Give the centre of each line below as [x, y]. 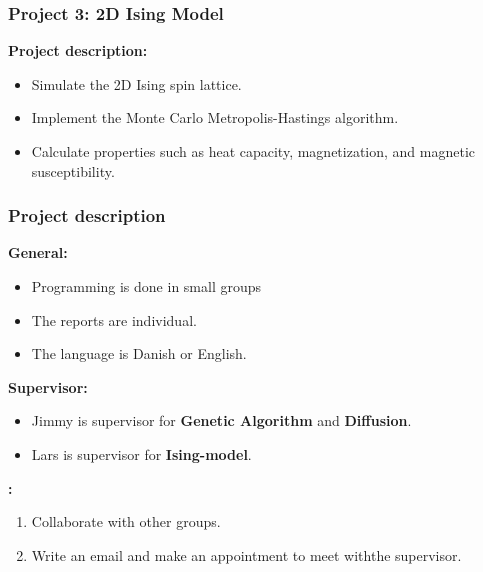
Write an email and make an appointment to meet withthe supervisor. [246, 554]
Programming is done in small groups [146, 286]
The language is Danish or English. [139, 353]
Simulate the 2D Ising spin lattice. [136, 83]
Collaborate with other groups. [126, 521]
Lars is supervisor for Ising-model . [141, 453]
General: [38, 252]
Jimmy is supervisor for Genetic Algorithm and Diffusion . [221, 420]
